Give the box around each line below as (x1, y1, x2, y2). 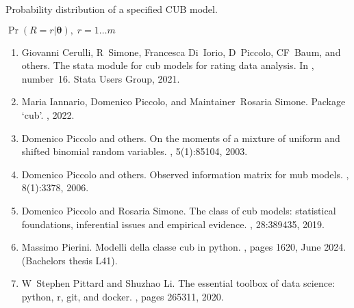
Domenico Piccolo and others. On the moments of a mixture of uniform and (21, 130, 340, 145)
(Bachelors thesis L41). (21, 253, 118, 267)
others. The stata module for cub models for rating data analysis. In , (21, 58, 314, 72)
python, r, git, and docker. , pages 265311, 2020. (21, 289, 224, 303)
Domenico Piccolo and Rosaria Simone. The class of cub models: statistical (21, 203, 336, 217)
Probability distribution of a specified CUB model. (5, 2, 218, 16)
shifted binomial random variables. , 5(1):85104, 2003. (21, 144, 248, 158)
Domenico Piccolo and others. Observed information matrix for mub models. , (21, 167, 349, 181)
